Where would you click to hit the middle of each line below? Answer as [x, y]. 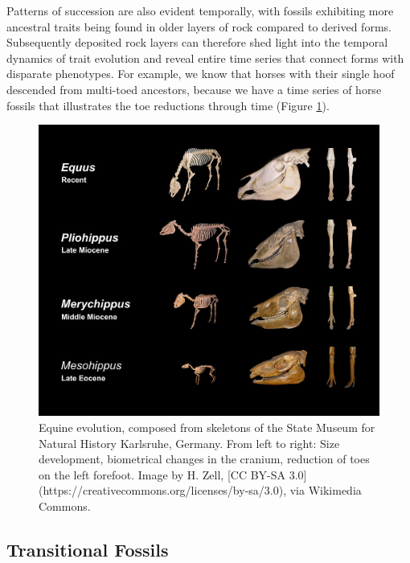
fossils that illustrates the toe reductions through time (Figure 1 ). [168, 105]
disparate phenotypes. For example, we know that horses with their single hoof [201, 74]
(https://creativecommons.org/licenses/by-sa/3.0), [163, 490]
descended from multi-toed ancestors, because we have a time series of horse [194, 89]
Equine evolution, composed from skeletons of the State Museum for [207, 427]
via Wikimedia [326, 490]
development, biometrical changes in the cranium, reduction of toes [204, 459]
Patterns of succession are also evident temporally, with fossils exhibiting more [200, 10]
